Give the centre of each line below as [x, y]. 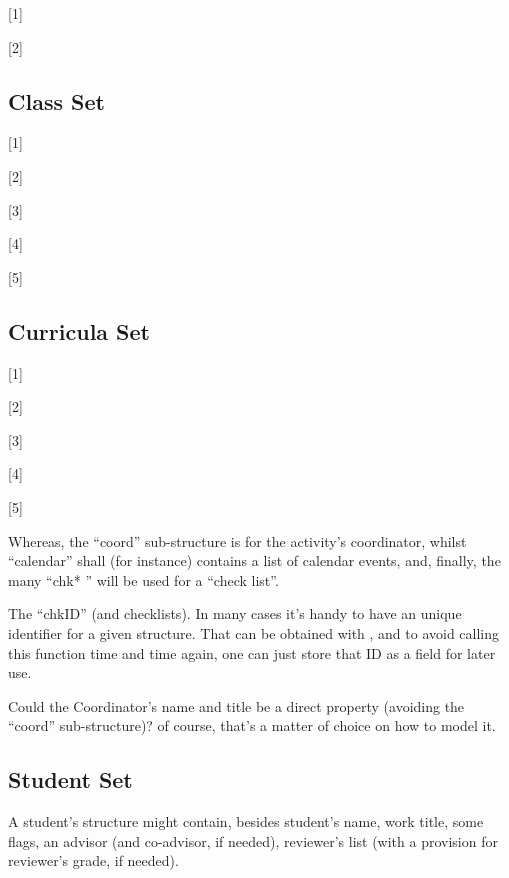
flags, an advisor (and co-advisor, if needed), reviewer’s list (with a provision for [253, 840]
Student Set [70, 779]
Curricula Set [79, 330]
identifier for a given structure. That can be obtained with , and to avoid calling [254, 632]
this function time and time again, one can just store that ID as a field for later [252, 652]
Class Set [56, 100]
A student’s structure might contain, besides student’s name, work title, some [246, 821]
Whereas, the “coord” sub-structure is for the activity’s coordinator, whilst [237, 540]
